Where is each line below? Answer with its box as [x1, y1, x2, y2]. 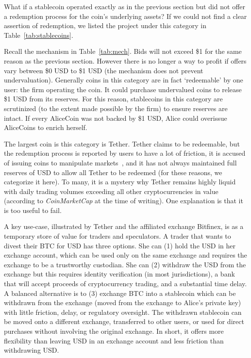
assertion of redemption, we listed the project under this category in [4, 20, 207, 31]
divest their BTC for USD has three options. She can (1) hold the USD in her [4, 240, 235, 250]
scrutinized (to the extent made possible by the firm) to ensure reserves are [4, 103, 228, 113]
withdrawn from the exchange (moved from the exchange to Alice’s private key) [4, 297, 241, 308]
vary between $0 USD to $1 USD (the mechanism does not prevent [4, 65, 203, 75]
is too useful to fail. [4, 205, 62, 215]
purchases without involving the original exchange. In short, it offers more [4, 326, 224, 336]
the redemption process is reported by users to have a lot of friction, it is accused [4, 148, 246, 158]
